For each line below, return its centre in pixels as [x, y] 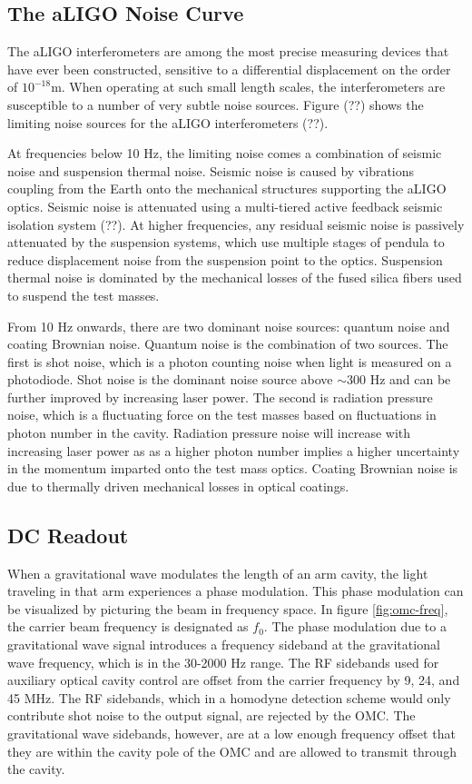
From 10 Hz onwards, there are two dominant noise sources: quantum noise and [229, 326]
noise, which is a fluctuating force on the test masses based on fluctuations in [222, 415]
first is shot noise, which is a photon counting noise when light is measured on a [230, 361]
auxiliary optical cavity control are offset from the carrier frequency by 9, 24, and [234, 680]
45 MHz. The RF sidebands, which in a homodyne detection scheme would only [229, 697]
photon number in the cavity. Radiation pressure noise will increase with [209, 433]
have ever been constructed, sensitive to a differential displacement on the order [229, 69]
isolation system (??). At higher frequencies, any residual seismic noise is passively [236, 224]
